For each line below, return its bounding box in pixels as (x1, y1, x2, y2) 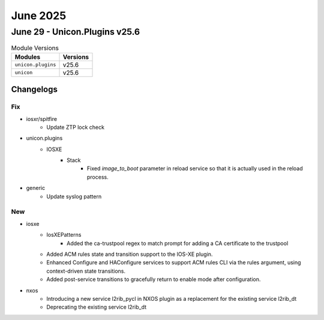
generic (26, 185, 45, 192)
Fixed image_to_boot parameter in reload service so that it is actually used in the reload (87, 165, 303, 172)
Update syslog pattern (46, 192, 102, 200)
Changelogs (11, 84, 58, 95)
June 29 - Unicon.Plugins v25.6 (11, 26, 140, 37)
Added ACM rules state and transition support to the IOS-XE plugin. (46, 250, 213, 258)
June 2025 (11, 9, 67, 22)
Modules (14, 53, 41, 61)
